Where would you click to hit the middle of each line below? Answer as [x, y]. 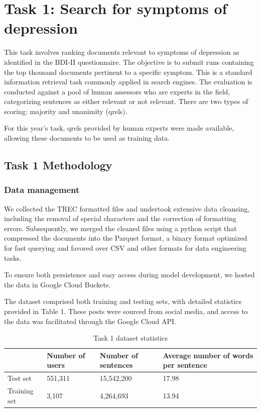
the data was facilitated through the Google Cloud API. [90, 321]
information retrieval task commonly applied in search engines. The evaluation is [128, 82]
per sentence [185, 365]
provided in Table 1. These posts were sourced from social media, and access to [126, 311]
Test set [20, 378]
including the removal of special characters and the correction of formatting [120, 218]
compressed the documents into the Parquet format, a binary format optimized [126, 238]
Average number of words [208, 355]
